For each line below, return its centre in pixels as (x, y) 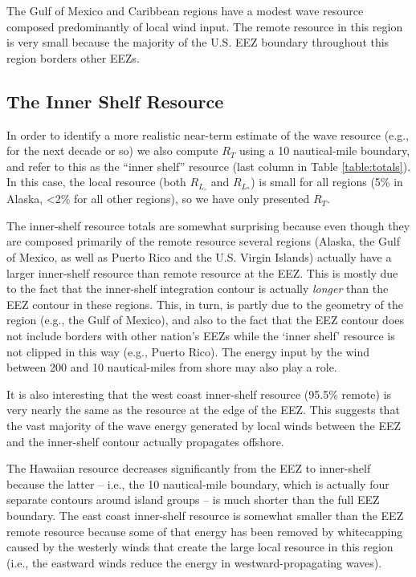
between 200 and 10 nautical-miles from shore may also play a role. (172, 367)
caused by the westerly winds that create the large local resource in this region (200, 547)
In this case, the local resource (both (96, 182)
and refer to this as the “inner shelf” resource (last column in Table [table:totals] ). (209, 166)
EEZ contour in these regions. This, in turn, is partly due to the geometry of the (205, 304)
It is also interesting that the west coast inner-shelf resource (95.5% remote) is (199, 394)
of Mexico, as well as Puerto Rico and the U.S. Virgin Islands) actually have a (199, 257)
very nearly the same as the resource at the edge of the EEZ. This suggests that (203, 410)
